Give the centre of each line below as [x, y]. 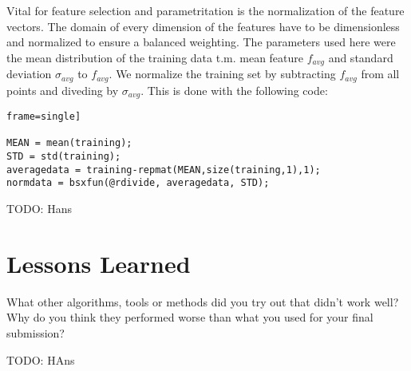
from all [380, 74]
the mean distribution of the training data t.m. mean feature [155, 57]
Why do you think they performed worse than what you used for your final [190, 317]
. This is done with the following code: [234, 90]
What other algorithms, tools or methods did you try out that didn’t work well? [203, 301]
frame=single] [44, 117]
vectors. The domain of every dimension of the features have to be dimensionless [203, 26]
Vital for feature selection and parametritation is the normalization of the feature [205, 10]
